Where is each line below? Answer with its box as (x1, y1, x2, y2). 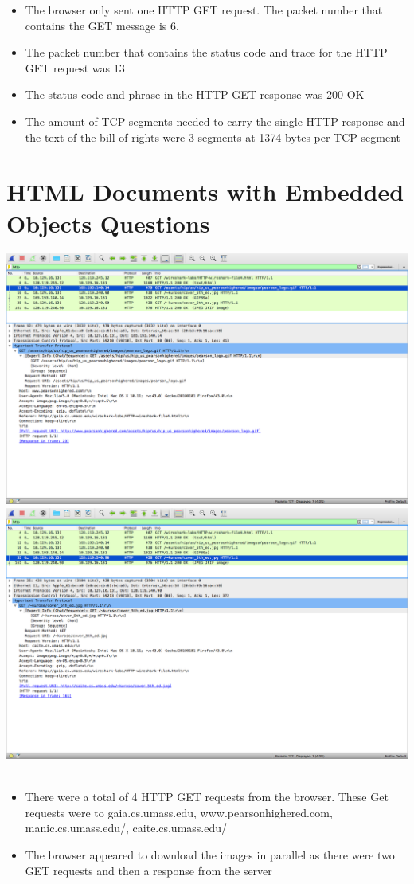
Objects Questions (6, 206, 210, 239)
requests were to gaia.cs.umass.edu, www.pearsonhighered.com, (25, 804, 333, 820)
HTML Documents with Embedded (6, 175, 404, 208)
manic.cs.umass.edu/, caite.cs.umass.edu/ (25, 819, 228, 836)
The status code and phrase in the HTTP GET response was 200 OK (25, 86, 365, 103)
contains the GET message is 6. (25, 17, 179, 33)
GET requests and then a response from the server (25, 862, 272, 878)
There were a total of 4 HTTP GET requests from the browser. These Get (25, 788, 389, 805)
